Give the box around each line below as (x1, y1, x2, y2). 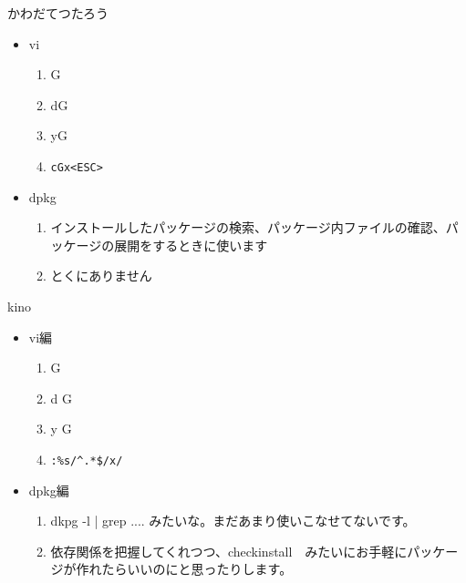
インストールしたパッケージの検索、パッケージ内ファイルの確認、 (50, 218, 446, 237)
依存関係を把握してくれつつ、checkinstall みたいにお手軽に (50, 541, 408, 560)
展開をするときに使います (114, 235, 268, 254)
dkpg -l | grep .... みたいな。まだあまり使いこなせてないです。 (50, 511, 416, 530)
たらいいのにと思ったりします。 (101, 559, 293, 578)
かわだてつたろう (7, 4, 109, 22)
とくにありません (50, 266, 152, 285)
